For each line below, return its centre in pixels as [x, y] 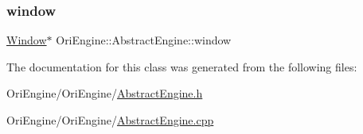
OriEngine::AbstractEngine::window [144, 40]
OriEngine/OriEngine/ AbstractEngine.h [105, 93]
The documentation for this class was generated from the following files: [182, 66]
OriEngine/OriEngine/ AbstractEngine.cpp [110, 120]
